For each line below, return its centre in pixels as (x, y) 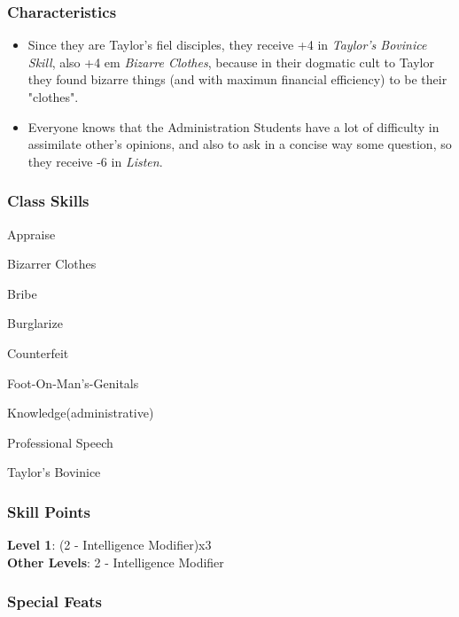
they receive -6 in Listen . (95, 161)
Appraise (31, 234)
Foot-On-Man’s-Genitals (73, 383)
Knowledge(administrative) (81, 413)
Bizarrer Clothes (52, 264)
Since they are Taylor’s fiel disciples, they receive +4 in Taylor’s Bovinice (227, 45)
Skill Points (49, 511)
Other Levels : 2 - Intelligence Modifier (116, 562)
